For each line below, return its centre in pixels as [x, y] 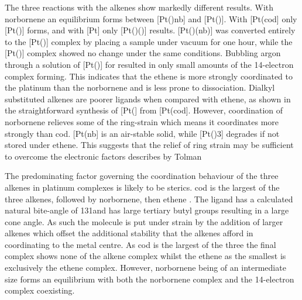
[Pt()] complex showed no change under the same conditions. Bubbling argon [143, 53]
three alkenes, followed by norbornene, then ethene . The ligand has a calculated [149, 199]
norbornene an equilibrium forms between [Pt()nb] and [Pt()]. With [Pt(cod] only [151, 18]
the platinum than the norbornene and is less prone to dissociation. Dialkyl [140, 87]
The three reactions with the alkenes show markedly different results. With [139, 7]
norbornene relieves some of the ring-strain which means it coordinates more [142, 121]
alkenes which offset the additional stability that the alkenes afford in [129, 233]
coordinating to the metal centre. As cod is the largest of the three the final [140, 244]
